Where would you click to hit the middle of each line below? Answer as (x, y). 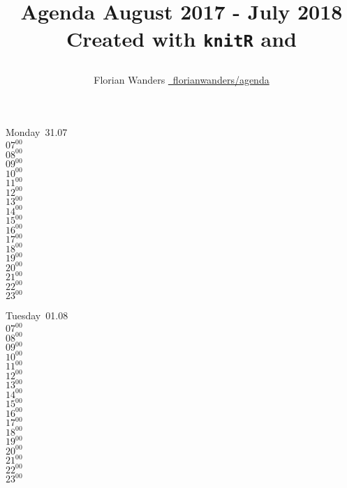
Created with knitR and (182, 39)
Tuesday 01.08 (37, 315)
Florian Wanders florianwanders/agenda (182, 79)
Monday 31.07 (37, 132)
